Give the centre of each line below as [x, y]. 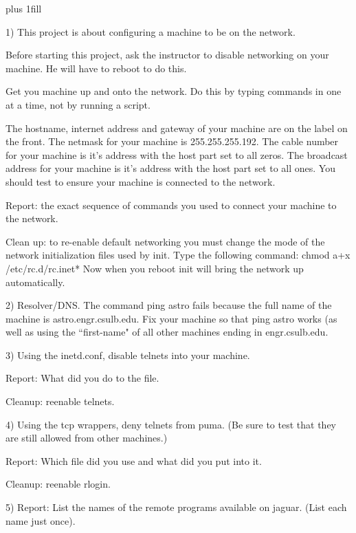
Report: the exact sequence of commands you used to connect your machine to [171, 205]
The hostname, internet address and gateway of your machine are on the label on [177, 128]
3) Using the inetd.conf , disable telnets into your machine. [128, 355]
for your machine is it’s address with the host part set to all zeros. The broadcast [177, 154]
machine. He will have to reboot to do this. [96, 68]
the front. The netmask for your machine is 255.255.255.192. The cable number [172, 141]
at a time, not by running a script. [78, 104]
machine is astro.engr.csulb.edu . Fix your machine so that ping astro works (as [171, 318]
